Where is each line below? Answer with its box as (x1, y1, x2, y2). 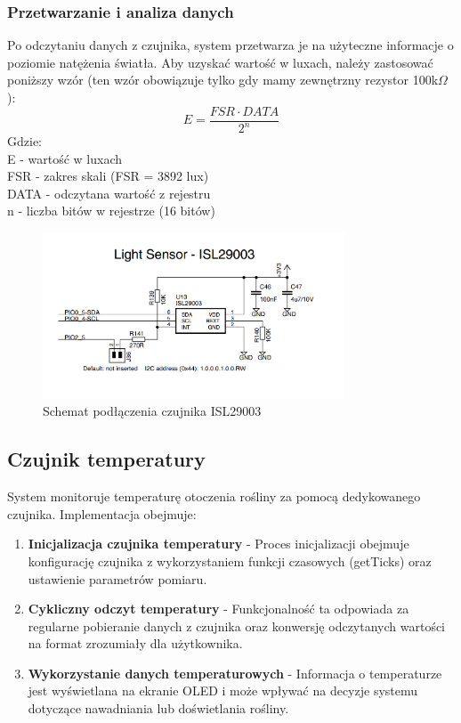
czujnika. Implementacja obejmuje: (7, 504, 197, 523)
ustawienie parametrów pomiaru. (28, 569, 207, 588)
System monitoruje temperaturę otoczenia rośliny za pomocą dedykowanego (7, 487, 421, 506)
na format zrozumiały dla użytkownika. (28, 634, 243, 653)
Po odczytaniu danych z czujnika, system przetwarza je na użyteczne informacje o (7, 36, 454, 54)
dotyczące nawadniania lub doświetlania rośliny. (28, 699, 289, 718)
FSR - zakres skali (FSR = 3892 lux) (7, 167, 209, 185)
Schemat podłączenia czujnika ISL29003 (43, 402, 262, 420)
